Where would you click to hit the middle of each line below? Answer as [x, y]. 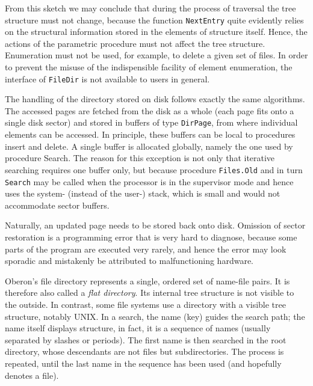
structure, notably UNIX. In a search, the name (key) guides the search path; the [155, 316]
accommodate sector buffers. [57, 205]
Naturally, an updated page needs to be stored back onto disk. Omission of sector [155, 225]
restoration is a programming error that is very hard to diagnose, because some [151, 237]
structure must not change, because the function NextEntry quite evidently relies [154, 20]
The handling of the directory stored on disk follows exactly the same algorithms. [155, 99]
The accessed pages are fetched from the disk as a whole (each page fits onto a [150, 110]
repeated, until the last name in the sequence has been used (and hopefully [143, 363]
